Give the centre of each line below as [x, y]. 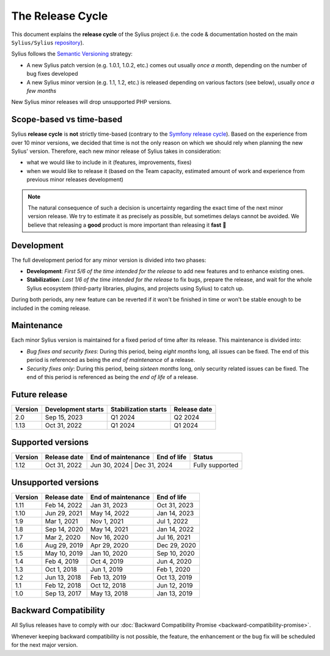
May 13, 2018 [109, 593]
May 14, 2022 [110, 513]
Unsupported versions [55, 482]
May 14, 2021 [109, 529]
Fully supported [216, 465]
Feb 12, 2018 [63, 585]
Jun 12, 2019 [175, 585]
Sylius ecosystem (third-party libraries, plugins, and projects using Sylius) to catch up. [135, 288]
